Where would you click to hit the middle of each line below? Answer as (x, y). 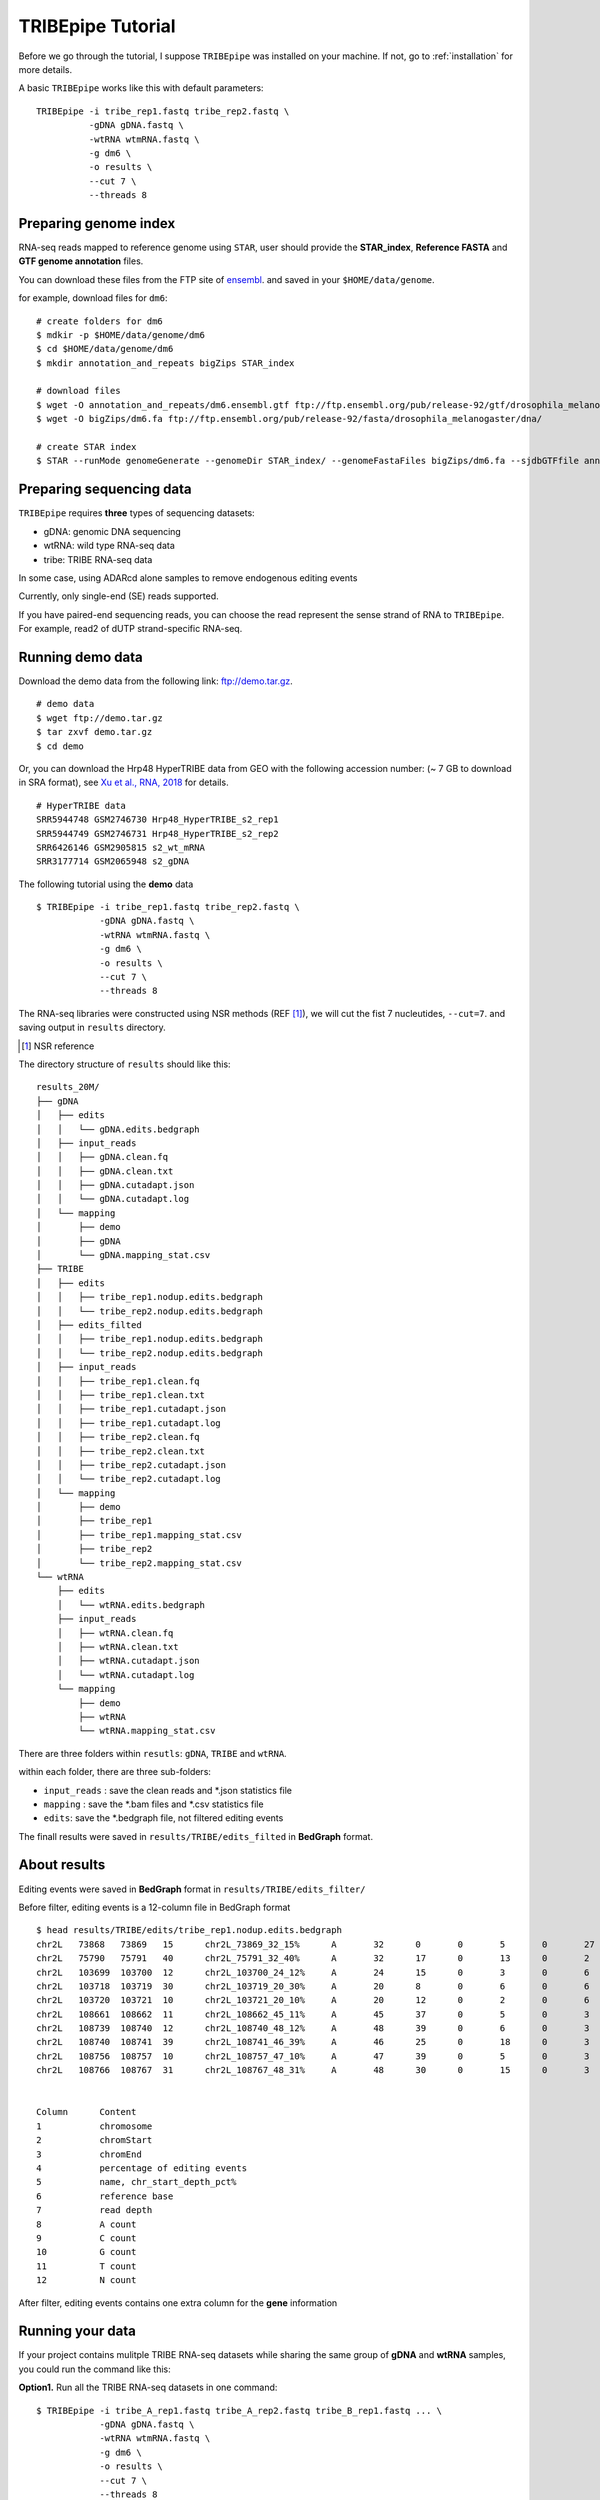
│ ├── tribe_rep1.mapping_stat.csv (139, 1534)
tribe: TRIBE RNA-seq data (98, 559)
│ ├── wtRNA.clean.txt (117, 1646)
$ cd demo (60, 746)
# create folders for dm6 (100, 321)
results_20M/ (68, 1087)
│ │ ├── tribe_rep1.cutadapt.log (129, 1423)
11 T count (86, 2266)
